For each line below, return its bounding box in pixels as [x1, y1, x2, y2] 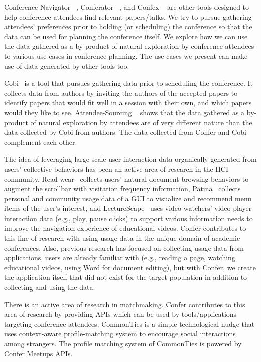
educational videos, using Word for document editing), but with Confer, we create [4, 262, 256, 272]
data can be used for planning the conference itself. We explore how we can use [4, 31, 248, 41]
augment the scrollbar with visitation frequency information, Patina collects [4, 183, 241, 194]
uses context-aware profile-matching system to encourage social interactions [4, 328, 236, 339]
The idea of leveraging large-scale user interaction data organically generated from [4, 154, 257, 164]
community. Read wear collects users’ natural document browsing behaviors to [4, 173, 249, 184]
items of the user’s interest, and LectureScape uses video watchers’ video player [4, 203, 252, 213]
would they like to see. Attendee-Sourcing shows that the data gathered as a [4, 107, 245, 117]
